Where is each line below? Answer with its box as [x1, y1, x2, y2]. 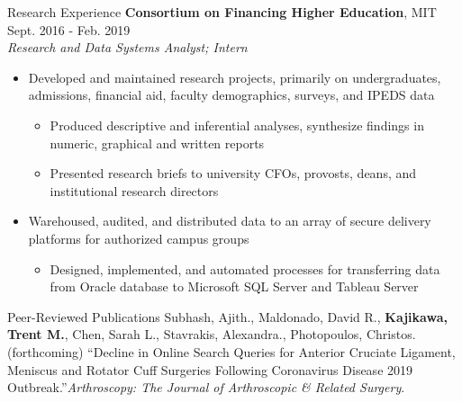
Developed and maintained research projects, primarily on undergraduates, [28, 67, 441, 86]
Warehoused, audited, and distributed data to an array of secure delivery [28, 211, 431, 230]
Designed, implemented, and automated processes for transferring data [50, 259, 440, 278]
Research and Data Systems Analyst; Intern [7, 38, 248, 57]
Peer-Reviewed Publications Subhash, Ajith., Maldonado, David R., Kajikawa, [7, 307, 448, 326]
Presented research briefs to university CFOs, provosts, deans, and [50, 164, 417, 183]
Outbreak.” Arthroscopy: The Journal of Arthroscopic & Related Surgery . [7, 378, 405, 397]
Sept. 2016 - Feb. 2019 [7, 20, 131, 39]
